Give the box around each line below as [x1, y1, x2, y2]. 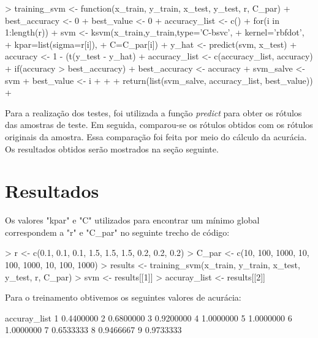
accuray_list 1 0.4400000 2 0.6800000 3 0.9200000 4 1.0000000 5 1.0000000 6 [5, 311, 292, 324]
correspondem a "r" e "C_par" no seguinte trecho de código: [5, 225, 230, 238]
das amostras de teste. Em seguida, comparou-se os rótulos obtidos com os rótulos [5, 118, 313, 131]
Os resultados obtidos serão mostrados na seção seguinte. [5, 142, 219, 155]
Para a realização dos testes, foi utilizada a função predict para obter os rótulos [5, 106, 302, 119]
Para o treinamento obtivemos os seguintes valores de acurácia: [5, 291, 241, 304]
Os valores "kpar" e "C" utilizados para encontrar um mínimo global [5, 214, 260, 227]
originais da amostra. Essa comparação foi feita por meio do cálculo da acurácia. [5, 130, 307, 143]
